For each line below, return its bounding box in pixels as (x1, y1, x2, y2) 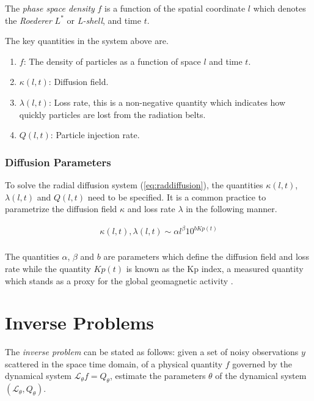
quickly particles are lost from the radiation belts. (19, 108, 206, 120)
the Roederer (5, 13, 52, 26)
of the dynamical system (215, 369, 307, 382)
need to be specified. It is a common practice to (87, 190, 266, 203)
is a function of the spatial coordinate (104, 2, 246, 14)
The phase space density (5, 2, 95, 14)
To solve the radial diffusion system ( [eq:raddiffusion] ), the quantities (5, 178, 263, 191)
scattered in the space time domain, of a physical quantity (5, 357, 223, 370)
